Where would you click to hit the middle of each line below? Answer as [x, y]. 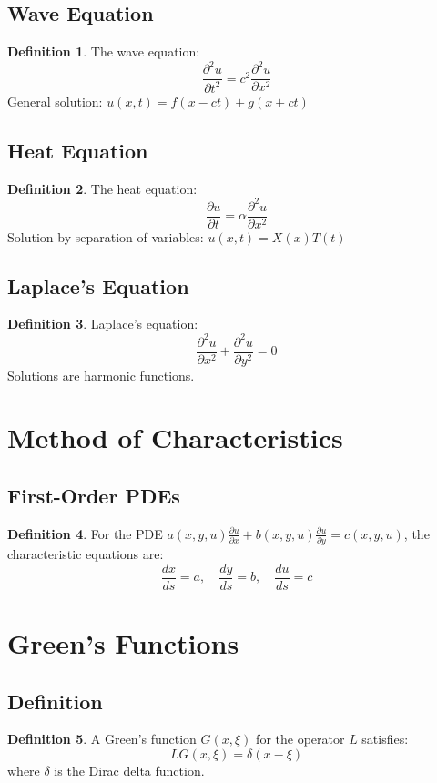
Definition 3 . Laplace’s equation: [103, 324]
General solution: [55, 101]
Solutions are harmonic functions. [101, 375]
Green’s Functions [123, 642]
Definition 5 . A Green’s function [102, 739]
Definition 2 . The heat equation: [102, 188]
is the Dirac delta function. [129, 770]
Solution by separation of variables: [106, 236]
